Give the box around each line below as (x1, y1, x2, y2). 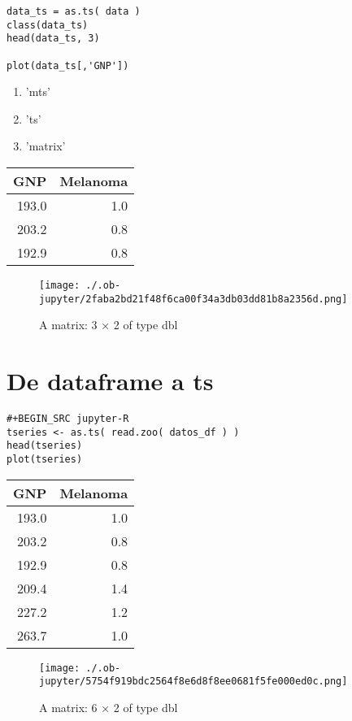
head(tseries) (7, 440, 83, 452)
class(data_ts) (7, 19, 89, 31)
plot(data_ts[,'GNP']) (7, 59, 129, 72)
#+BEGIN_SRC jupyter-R (7, 413, 129, 425)
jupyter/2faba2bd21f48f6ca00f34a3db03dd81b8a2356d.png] (39, 293, 348, 305)
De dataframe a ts (7, 364, 214, 397)
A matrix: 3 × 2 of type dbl (39, 316, 178, 333)
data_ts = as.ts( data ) (7, 6, 141, 17)
